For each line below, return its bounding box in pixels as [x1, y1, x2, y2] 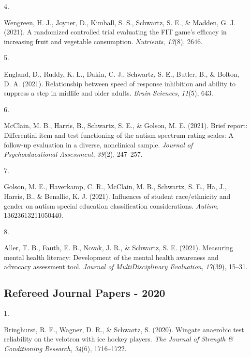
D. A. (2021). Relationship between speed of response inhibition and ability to [4, 78, 236, 88]
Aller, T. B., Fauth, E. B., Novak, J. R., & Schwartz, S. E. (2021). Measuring [4, 243, 234, 253]
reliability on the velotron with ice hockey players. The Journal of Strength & [4, 334, 233, 344]
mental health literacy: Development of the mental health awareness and [4, 252, 219, 262]
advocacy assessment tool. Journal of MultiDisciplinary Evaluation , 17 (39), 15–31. [4, 261, 248, 272]
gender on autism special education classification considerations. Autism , [4, 200, 219, 211]
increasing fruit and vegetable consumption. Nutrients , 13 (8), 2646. [4, 36, 203, 46]
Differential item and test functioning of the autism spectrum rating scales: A [4, 130, 234, 140]
